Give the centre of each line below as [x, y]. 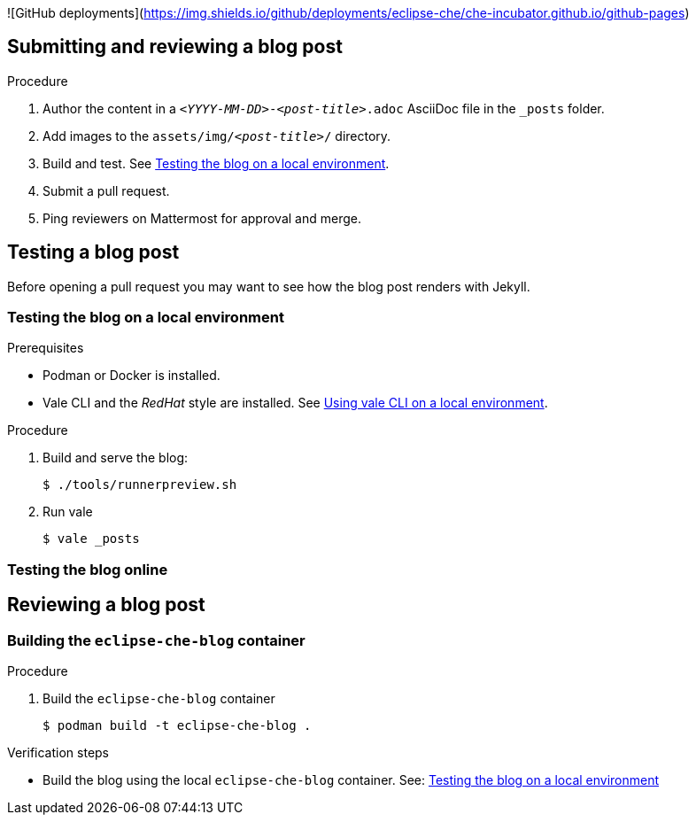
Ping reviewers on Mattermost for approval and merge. [202, 218]
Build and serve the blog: [116, 458]
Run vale [68, 512]
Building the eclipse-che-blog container [156, 640]
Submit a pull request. [106, 190]
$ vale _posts [91, 539]
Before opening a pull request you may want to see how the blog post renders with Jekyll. [269, 286]
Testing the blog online [88, 569]
